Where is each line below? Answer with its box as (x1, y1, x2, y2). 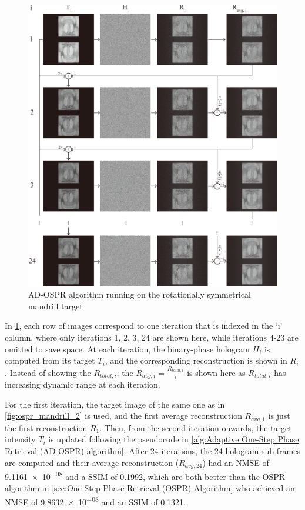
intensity (5, 433, 36, 445)
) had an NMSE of (202, 456, 269, 468)
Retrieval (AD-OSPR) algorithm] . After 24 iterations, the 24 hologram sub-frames (5, 445, 300, 457)
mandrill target (28, 299, 83, 312)
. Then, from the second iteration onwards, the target (99, 421, 292, 434)
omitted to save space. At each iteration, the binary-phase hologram (5, 342, 250, 355)
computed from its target (5, 354, 95, 366)
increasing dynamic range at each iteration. (5, 378, 160, 391)
